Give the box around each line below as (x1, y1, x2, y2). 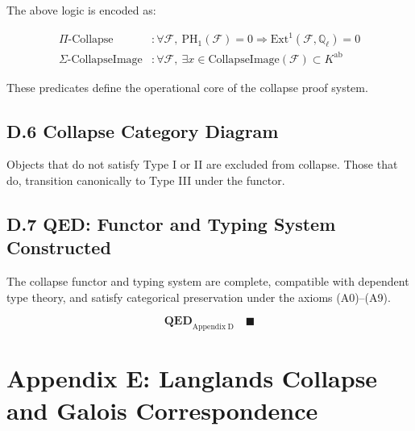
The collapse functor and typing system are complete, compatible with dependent (6, 273, 409, 290)
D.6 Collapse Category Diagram (6, 118, 279, 143)
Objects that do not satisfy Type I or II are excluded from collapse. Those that (6, 156, 398, 173)
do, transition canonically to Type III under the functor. (6, 172, 285, 189)
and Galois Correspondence (6, 393, 318, 426)
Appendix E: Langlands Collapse (6, 362, 378, 395)
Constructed (6, 235, 111, 260)
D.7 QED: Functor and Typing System (6, 211, 336, 236)
